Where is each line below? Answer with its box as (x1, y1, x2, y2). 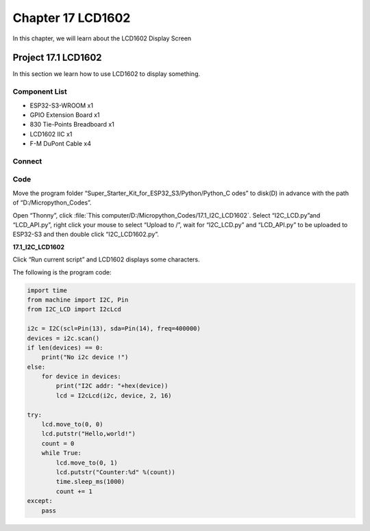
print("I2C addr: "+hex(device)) (56, 382, 169, 390)
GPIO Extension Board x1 (29, 110, 100, 119)
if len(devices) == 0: (27, 344, 103, 352)
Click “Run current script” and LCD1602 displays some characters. (12, 255, 200, 263)
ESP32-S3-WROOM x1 (29, 101, 94, 109)
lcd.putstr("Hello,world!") (41, 430, 136, 438)
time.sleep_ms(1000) (56, 478, 125, 486)
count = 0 (41, 439, 75, 448)
